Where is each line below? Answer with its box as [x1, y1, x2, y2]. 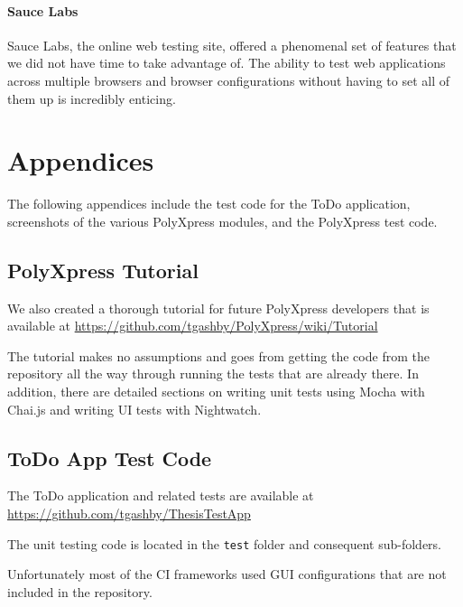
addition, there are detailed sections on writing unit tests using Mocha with [7, 382, 425, 401]
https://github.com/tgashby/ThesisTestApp [7, 504, 251, 523]
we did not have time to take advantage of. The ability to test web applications [7, 53, 446, 72]
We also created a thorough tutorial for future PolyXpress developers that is [7, 298, 430, 317]
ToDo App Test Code [7, 444, 212, 472]
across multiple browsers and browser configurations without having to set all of [7, 70, 449, 89]
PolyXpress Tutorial [7, 256, 199, 284]
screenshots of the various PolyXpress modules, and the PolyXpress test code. [7, 211, 438, 230]
